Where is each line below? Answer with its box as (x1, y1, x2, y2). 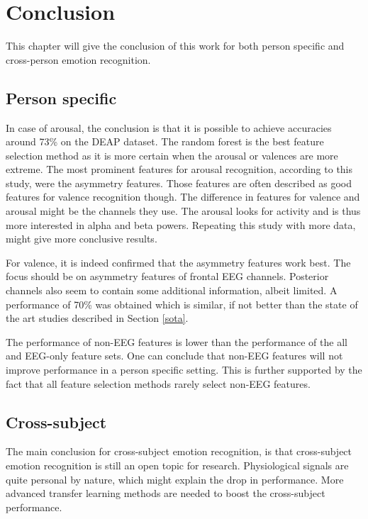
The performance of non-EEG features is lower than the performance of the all (6, 334, 347, 349)
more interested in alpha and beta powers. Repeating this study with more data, (6, 217, 356, 232)
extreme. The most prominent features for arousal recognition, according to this (6, 162, 353, 177)
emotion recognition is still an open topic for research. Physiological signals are (6, 458, 349, 472)
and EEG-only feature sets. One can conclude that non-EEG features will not (6, 348, 343, 363)
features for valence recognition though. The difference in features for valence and (6, 189, 360, 204)
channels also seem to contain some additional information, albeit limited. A (6, 283, 338, 298)
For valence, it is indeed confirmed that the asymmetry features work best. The (6, 255, 351, 269)
